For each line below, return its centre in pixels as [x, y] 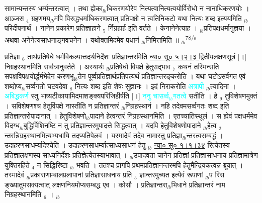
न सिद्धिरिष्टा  [54, 165]
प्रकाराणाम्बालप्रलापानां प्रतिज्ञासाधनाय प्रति [81, 175]
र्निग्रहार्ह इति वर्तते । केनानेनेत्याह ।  [154, 28]
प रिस [217, 175]
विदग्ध [12, 125]
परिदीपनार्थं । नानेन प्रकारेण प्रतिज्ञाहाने [53, 28]
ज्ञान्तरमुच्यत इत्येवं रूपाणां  [172, 175]
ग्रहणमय [41, 18]
